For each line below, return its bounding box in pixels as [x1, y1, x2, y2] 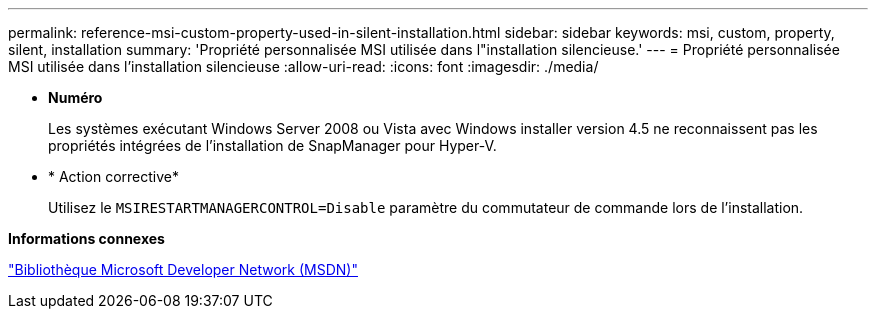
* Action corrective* [48, 168, 180, 185]
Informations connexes [8, 230, 165, 247]
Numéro [48, 89, 103, 106]
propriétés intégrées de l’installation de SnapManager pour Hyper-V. [48, 137, 497, 154]
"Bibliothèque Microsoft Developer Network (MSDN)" [8, 261, 358, 278]
